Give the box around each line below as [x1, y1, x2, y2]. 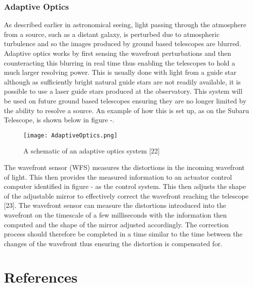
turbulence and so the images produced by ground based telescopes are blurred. [4, 38, 241, 49]
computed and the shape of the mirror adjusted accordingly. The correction [4, 219, 229, 229]
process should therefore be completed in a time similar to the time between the [4, 229, 243, 239]
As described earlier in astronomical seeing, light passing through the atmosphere [4, 19, 247, 30]
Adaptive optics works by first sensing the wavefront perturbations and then [4, 48, 231, 58]
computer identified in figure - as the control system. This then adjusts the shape [4, 181, 246, 191]
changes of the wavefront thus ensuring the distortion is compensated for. [4, 238, 223, 248]
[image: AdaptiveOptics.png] [23, 132, 118, 139]
